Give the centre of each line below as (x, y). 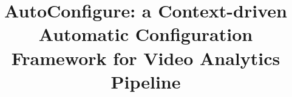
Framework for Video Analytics (146, 58)
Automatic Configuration (146, 34)
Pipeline (146, 81)
